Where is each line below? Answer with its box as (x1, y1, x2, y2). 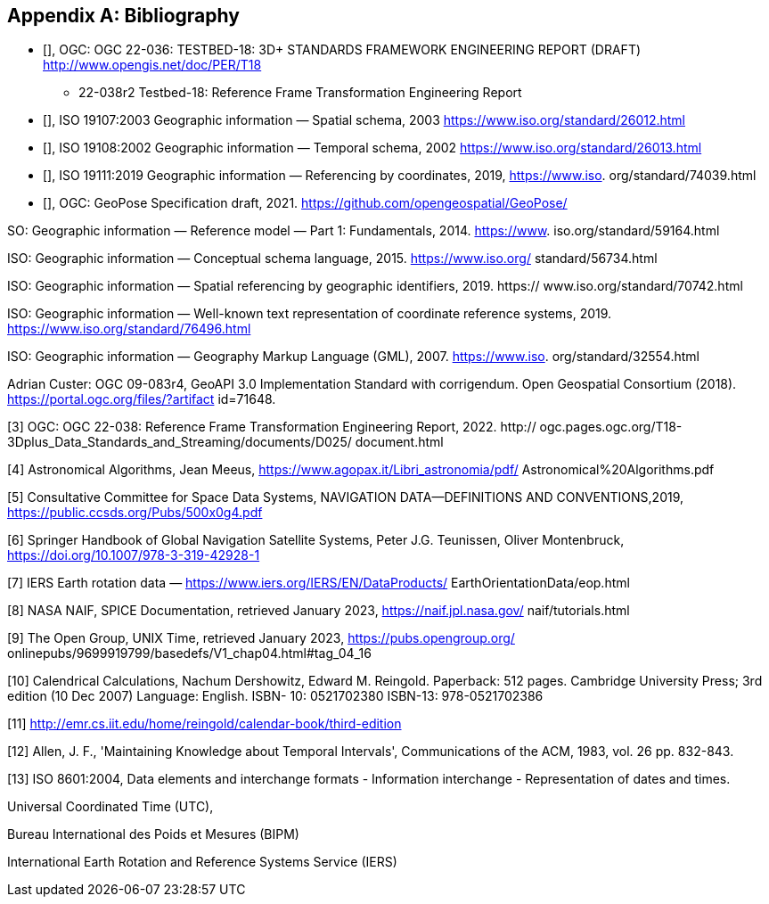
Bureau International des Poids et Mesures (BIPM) (7, 826, 299, 842)
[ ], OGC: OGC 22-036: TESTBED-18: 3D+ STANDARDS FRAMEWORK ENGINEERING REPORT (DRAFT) (43, 42, 642, 58)
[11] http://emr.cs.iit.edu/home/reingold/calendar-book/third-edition (7, 716, 402, 732)
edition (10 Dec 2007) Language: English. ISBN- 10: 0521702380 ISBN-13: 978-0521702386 (7, 688, 544, 704)
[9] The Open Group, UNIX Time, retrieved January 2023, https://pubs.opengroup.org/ (7, 630, 515, 646)
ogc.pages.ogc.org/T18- (539, 419, 683, 435)
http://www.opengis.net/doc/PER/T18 (43, 57, 262, 73)
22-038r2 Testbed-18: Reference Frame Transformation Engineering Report (78, 85, 522, 101)
